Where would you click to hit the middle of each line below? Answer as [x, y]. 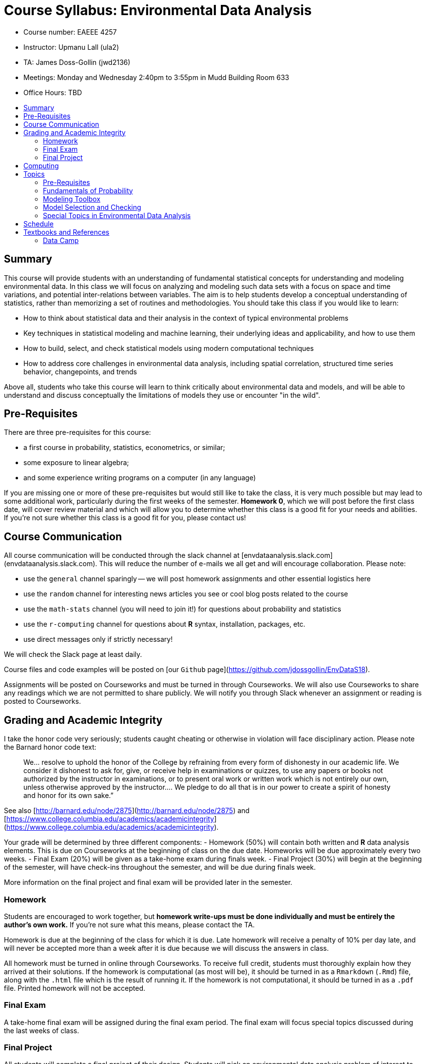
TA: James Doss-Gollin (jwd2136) [77, 62]
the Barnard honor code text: [50, 747]
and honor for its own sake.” [68, 796]
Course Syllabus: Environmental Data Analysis [158, 10]
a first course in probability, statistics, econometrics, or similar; [124, 448]
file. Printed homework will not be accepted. [75, 988]
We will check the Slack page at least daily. [73, 655]
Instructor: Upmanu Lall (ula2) [71, 47]
